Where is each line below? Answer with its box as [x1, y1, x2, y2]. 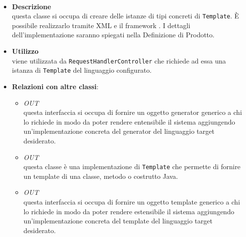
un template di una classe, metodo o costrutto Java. [23, 171, 178, 181]
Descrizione [12, 1, 51, 11]
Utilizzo [12, 46, 39, 56]
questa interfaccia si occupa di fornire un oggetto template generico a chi [23, 196, 240, 206]
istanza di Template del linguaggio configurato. [12, 65, 152, 75]
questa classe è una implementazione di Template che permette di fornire [23, 161, 241, 172]
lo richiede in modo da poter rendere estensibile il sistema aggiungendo [23, 206, 234, 216]
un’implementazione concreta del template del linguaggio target [23, 216, 213, 226]
